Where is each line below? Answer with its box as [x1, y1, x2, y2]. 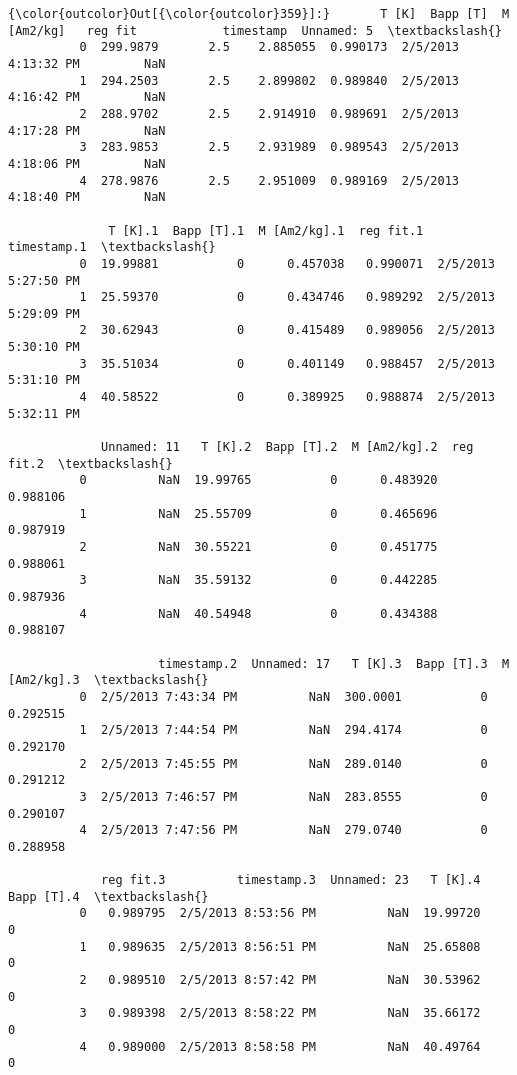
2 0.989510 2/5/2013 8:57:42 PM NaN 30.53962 [79, 973, 481, 988]
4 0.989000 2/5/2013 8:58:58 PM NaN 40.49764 [79, 1039, 481, 1054]
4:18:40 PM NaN [8, 190, 166, 205]
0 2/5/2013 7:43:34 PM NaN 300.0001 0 [79, 689, 488, 704]
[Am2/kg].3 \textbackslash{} [8, 673, 209, 688]
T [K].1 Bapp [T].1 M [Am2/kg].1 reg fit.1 [108, 223, 424, 238]
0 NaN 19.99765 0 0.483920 [79, 473, 438, 488]
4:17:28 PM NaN [8, 123, 166, 138]
